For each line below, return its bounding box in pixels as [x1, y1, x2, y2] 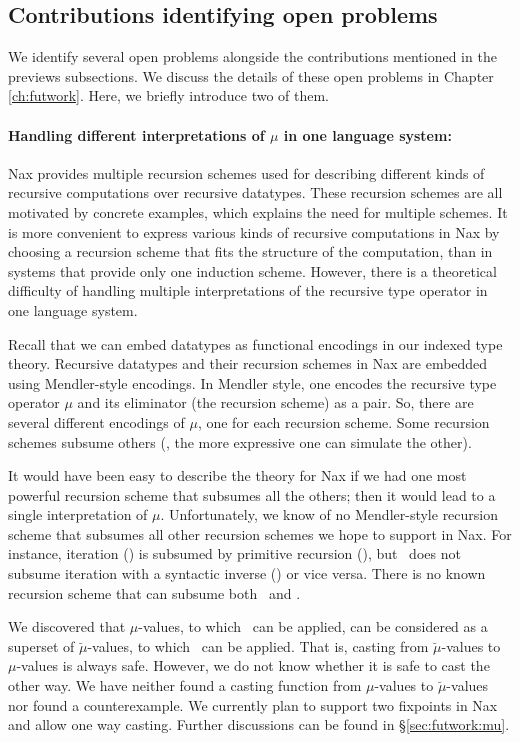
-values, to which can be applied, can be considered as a [138, 616, 488, 637]
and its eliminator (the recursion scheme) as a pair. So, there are [77, 392, 474, 413]
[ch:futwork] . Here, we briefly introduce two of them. [8, 85, 330, 106]
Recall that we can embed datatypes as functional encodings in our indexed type [8, 333, 503, 354]
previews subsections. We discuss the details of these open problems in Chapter [8, 65, 494, 86]
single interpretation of [8, 504, 148, 525]
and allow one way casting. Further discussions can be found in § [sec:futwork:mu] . [8, 714, 510, 735]
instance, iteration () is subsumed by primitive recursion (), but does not [8, 543, 461, 564]
